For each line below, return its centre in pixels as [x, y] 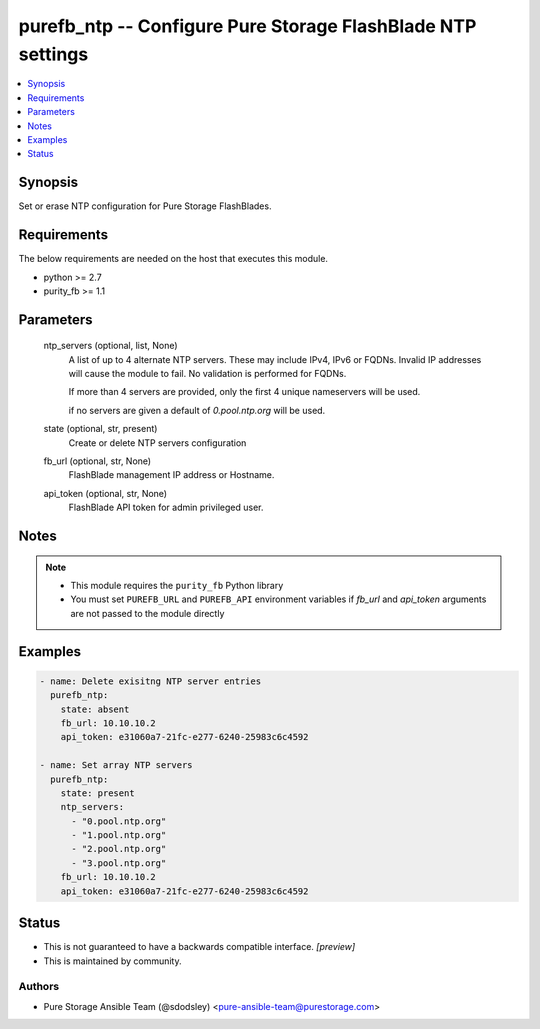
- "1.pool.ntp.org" [119, 835]
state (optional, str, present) [100, 429]
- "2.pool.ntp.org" [119, 849]
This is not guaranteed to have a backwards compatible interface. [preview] [199, 947]
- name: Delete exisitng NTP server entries [150, 681]
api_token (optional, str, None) [105, 493]
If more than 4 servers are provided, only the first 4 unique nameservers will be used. [244, 392]
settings [53, 54]
